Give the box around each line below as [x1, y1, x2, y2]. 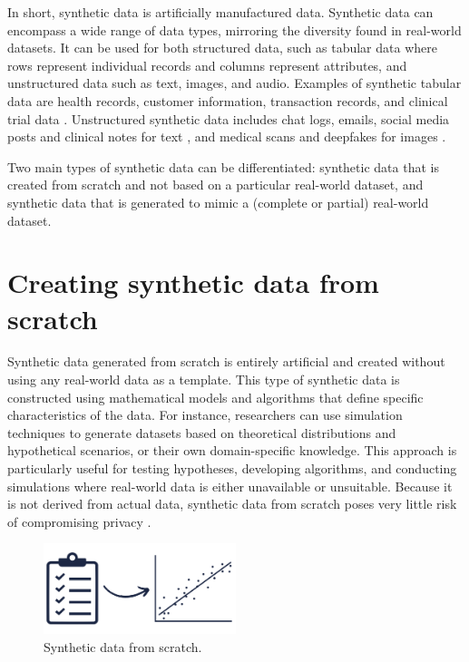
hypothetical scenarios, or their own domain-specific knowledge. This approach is [7, 441, 457, 460]
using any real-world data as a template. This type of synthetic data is [7, 370, 400, 389]
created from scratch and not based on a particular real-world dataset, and [7, 175, 424, 194]
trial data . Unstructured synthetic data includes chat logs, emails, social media [7, 109, 450, 128]
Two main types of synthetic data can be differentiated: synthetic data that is [7, 157, 439, 176]
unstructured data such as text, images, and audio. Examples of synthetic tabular [7, 73, 462, 92]
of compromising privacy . [7, 511, 151, 531]
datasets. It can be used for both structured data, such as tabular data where [7, 38, 437, 57]
